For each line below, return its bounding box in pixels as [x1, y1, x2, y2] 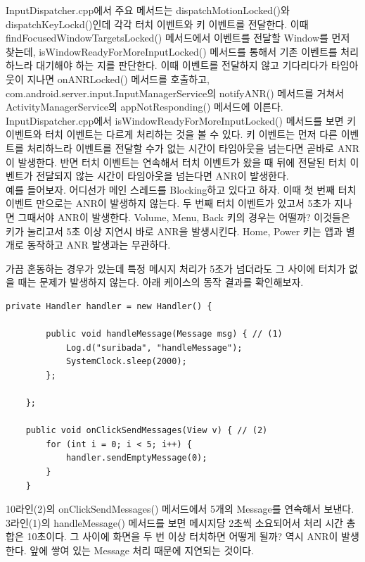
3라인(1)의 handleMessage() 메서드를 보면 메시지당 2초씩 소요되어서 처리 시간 [6, 515, 343, 530]
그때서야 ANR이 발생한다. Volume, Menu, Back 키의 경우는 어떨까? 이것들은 [18, 209, 350, 224]
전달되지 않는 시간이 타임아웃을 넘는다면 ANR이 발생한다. [36, 168, 289, 183]
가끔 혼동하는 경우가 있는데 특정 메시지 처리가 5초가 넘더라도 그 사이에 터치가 [6, 261, 346, 275]
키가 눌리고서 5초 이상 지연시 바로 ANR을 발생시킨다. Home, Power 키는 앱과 [6, 223, 343, 238]
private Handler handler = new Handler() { [6, 301, 212, 311]
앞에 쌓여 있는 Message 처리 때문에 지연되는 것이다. [30, 542, 254, 557]
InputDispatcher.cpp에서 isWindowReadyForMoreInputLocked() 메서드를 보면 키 [6, 113, 357, 127]
